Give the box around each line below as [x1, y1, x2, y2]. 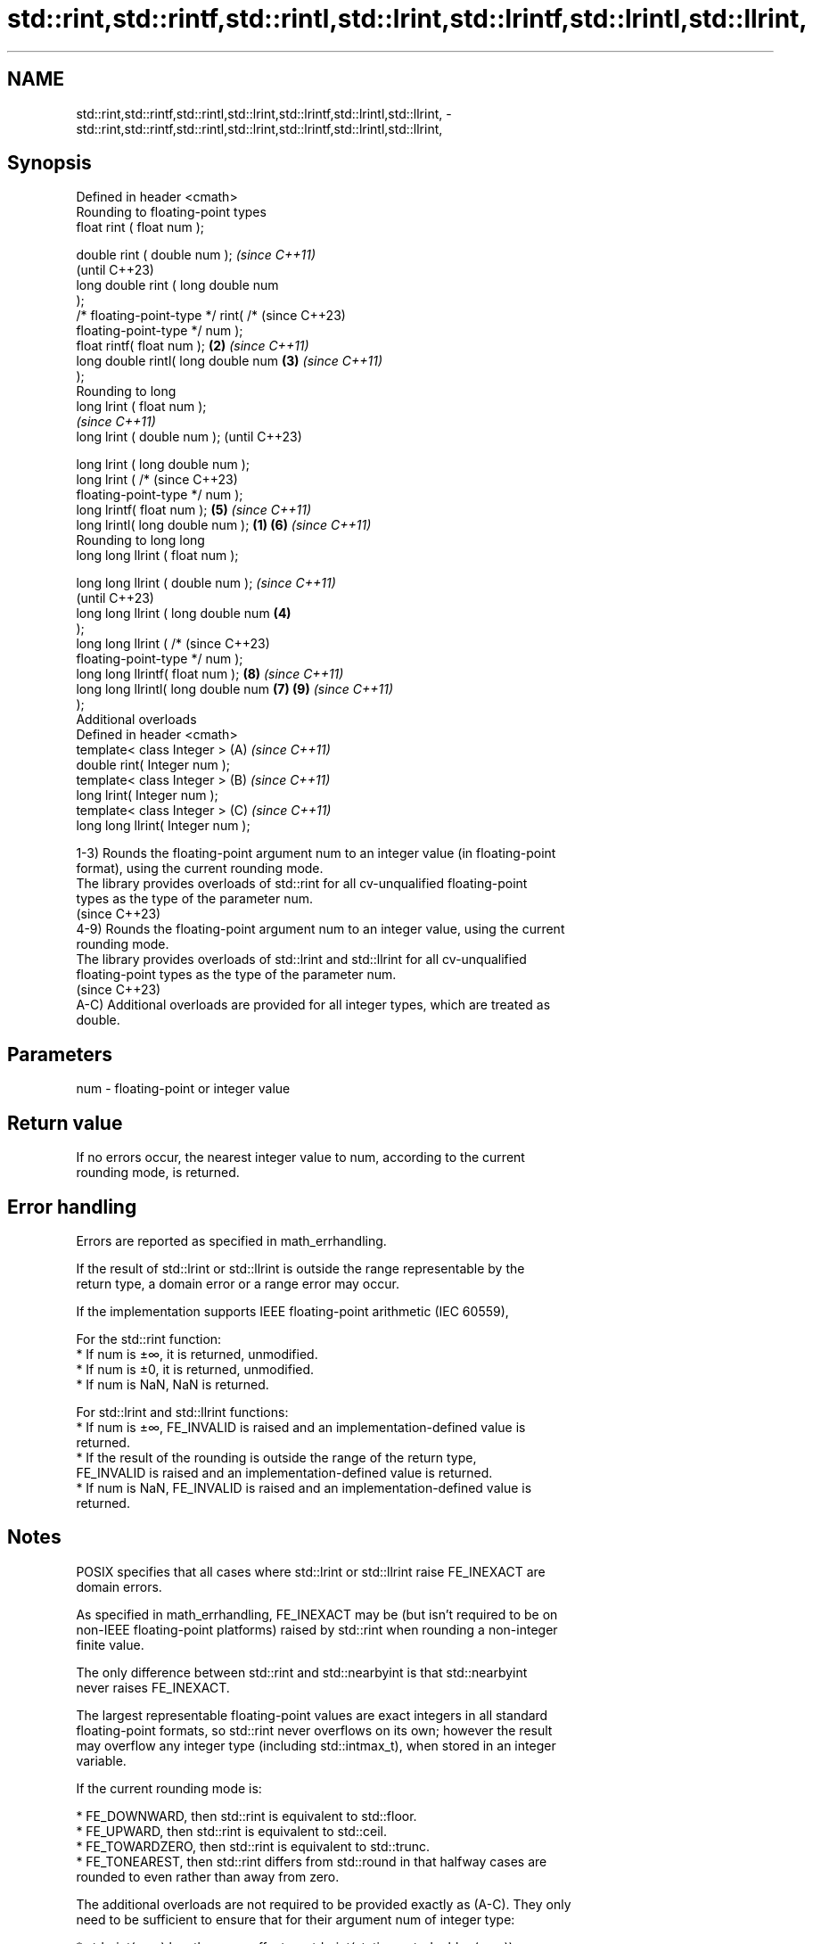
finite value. [76, 1636, 144, 1652]
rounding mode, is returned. [76, 1165, 240, 1181]
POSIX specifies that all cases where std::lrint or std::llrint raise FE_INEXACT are [76, 1563, 546, 1579]
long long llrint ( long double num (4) [76, 605, 292, 622]
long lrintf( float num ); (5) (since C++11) [76, 502, 312, 518]
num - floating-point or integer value [76, 1081, 291, 1097]
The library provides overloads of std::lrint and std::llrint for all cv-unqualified [76, 951, 527, 968]
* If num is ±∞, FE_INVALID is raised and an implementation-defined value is [76, 1419, 526, 1435]
